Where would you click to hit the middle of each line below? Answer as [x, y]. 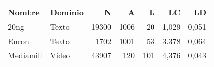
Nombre [24, 12]
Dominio [67, 12]
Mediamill [25, 55]
